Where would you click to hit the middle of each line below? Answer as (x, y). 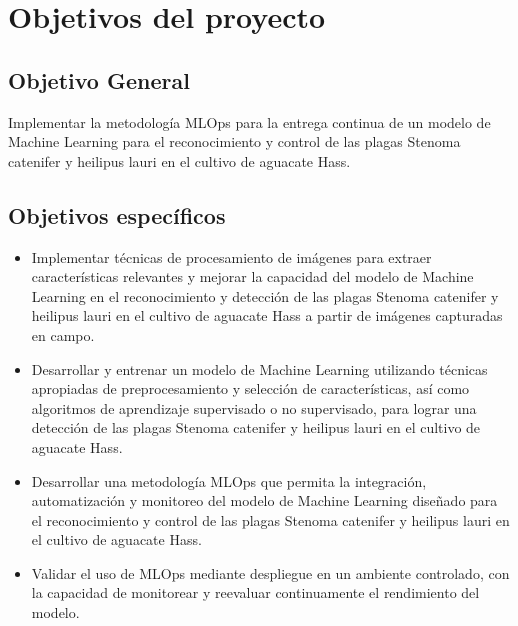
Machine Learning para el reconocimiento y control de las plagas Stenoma (234, 141)
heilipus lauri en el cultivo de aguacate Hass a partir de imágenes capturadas (267, 315)
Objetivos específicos (117, 214)
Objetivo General (99, 79)
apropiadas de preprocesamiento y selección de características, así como (250, 388)
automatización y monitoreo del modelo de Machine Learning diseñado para (264, 500)
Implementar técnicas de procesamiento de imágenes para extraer (231, 256)
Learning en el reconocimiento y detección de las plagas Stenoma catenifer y (265, 295)
